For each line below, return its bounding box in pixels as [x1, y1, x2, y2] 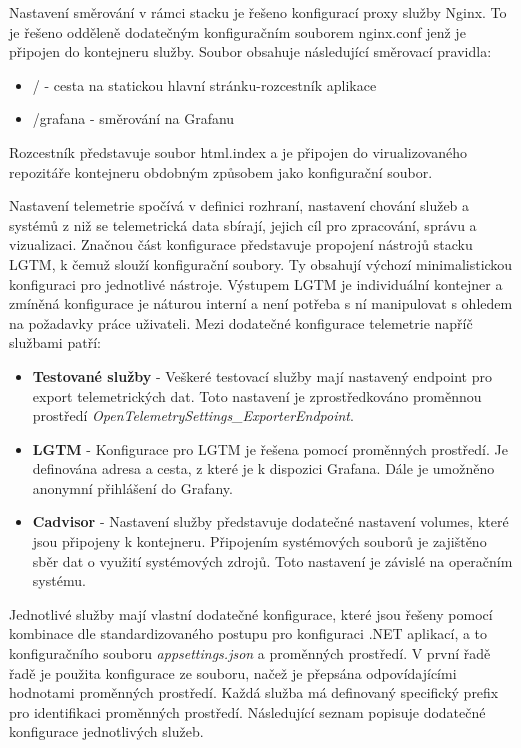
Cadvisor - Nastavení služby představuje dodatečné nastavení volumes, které [32, 511, 509, 532]
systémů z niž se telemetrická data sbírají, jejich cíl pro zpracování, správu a [9, 214, 477, 235]
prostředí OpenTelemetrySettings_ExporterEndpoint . [32, 405, 354, 426]
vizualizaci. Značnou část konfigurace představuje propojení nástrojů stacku [9, 234, 473, 255]
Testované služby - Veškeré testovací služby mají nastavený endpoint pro [32, 365, 492, 386]
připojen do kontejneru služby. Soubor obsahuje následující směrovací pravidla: [9, 41, 492, 62]
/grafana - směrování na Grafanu [32, 108, 235, 129]
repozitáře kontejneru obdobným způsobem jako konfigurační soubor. [9, 161, 433, 182]
